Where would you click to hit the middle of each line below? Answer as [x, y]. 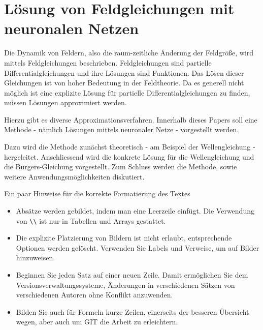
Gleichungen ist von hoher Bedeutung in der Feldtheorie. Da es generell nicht [124, 83]
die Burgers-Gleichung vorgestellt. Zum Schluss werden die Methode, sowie [121, 167]
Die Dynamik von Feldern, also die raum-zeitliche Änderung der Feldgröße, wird [129, 53]
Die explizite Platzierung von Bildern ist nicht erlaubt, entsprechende [124, 238]
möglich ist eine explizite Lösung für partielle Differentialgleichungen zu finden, [127, 92]
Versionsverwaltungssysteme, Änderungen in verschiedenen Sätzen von [125, 284]
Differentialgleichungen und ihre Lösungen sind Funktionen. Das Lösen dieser [124, 72]
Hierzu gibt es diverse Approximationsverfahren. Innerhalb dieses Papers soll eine [131, 119]
